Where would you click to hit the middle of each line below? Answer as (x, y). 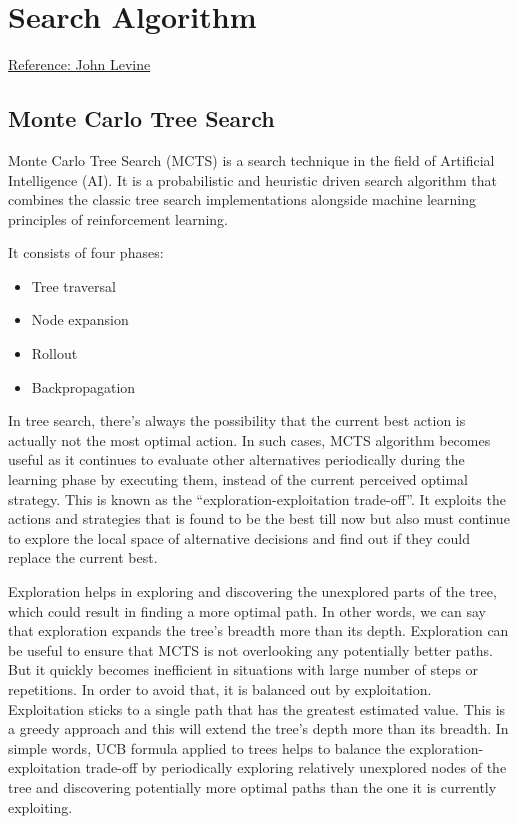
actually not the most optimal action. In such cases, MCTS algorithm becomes (249, 439)
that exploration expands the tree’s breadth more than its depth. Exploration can (258, 630)
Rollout (54, 353)
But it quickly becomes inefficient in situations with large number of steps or (243, 669)
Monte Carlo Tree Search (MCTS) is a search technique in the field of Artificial (251, 159)
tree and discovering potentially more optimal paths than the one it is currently (252, 786)
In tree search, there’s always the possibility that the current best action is (237, 420)
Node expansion (80, 319)
